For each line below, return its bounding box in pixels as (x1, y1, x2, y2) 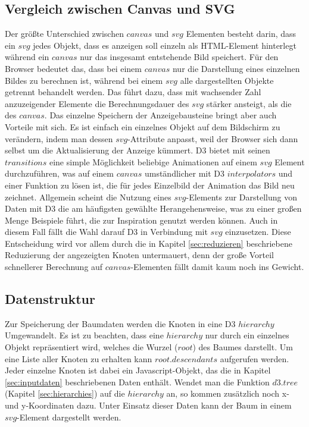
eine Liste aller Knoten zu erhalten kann (5, 352, 152, 365)
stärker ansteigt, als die (206, 97, 292, 109)
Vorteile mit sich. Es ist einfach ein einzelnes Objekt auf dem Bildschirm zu (5, 120, 280, 133)
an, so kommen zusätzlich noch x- (166, 387, 289, 400)
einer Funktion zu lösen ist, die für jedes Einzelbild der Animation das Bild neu (5, 178, 295, 191)
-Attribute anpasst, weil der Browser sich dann (127, 132, 298, 145)
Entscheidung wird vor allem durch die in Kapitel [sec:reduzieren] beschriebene (5, 237, 292, 249)
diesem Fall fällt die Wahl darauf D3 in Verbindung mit (5, 225, 208, 238)
